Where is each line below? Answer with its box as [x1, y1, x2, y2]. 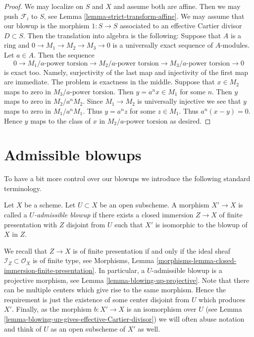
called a [4, 209, 27, 220]
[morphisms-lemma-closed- [156, 255, 237, 266]
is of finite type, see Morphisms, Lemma [33, 255, 154, 266]
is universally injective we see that [137, 96, 241, 106]
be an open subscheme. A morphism [100, 200, 209, 210]
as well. [138, 323, 160, 334]
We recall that [4, 245, 48, 256]
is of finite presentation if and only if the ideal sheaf [73, 245, 230, 256]
